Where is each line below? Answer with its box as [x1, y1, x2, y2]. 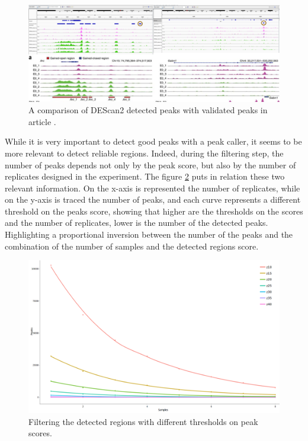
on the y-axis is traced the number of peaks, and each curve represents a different [5, 193, 301, 206]
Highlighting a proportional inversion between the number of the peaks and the [5, 228, 293, 241]
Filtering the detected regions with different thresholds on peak [28, 415, 258, 427]
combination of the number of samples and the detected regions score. [5, 239, 259, 252]
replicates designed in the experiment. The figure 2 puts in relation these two [5, 170, 285, 183]
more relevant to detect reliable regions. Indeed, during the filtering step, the [5, 146, 284, 159]
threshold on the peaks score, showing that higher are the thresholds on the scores [5, 204, 303, 217]
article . [28, 115, 56, 127]
